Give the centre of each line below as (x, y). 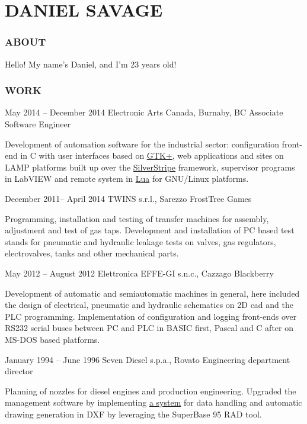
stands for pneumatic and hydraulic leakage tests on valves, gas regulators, (140, 241)
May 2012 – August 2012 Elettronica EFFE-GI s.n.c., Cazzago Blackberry (139, 273)
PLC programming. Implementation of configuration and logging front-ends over (151, 316)
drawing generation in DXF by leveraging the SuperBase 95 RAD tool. (133, 414)
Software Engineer (38, 124)
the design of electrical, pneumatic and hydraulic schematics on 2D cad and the (149, 305)
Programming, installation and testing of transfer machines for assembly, (137, 218)
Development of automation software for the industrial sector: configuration (142, 144)
